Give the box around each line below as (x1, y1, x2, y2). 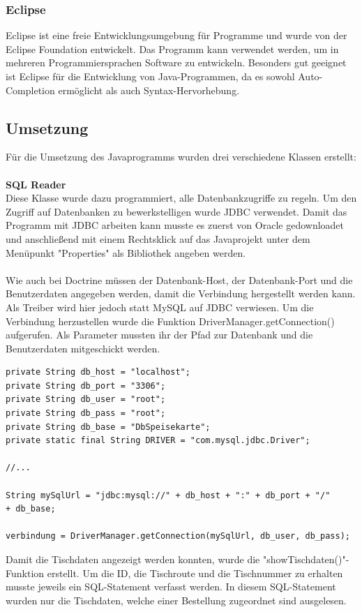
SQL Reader (6, 177, 66, 191)
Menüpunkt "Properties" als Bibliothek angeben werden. (6, 245, 246, 260)
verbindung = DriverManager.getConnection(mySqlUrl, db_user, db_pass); (6, 531, 350, 542)
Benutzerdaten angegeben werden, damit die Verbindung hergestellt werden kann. (6, 286, 356, 301)
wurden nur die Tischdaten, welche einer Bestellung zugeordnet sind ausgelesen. (6, 592, 347, 607)
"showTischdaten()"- (262, 552, 349, 567)
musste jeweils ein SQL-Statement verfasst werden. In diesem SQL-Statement (6, 579, 336, 594)
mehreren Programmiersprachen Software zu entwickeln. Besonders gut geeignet (6, 55, 347, 70)
